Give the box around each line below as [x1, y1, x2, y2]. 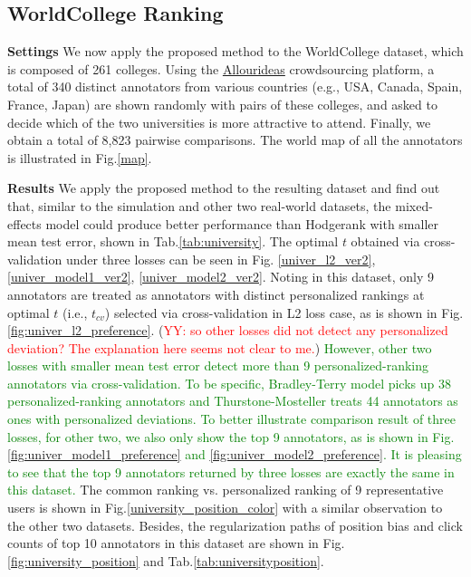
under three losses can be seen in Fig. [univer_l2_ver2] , [65, 249, 376, 268]
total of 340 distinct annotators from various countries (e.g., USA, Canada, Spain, [7, 77, 463, 96]
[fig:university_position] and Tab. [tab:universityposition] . [7, 551, 324, 570]
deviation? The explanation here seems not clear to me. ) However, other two [7, 338, 432, 357]
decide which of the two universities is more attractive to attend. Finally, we [7, 112, 431, 131]
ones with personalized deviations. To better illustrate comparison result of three [7, 409, 456, 428]
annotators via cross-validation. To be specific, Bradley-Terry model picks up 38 [7, 373, 451, 392]
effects [7, 214, 42, 233]
